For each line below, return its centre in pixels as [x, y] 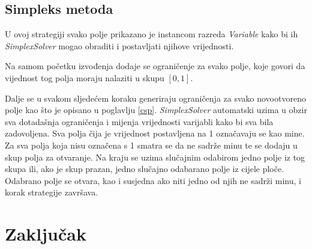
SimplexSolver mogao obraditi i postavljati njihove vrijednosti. [119, 45]
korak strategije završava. [52, 192]
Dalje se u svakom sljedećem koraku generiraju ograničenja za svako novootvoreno [155, 98]
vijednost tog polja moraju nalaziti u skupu [85, 77]
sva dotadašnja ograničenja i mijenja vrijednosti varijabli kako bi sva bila [139, 121]
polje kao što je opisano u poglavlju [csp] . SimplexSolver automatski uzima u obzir [156, 110]
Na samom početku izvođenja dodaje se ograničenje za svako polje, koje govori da [155, 66]
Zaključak [46, 234]
